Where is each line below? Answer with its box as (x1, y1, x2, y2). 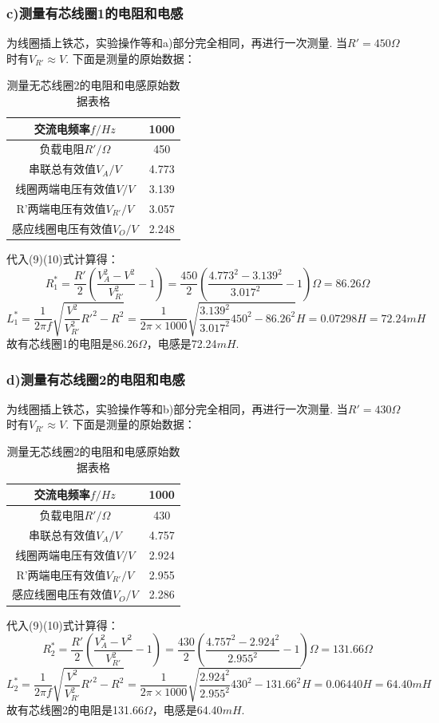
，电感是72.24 (146, 335, 217, 352)
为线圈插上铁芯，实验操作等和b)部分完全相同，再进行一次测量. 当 (6, 400, 348, 417)
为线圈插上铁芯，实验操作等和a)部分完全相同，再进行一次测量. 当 (6, 34, 347, 51)
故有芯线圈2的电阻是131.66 (6, 701, 144, 717)
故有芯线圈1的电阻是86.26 (6, 335, 138, 352)
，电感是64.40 (152, 701, 223, 717)
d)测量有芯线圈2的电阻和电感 (6, 369, 185, 389)
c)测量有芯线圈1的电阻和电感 (6, 2, 184, 22)
